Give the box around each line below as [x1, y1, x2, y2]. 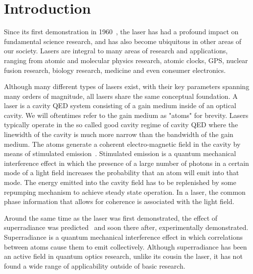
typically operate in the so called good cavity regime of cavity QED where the [4, 119, 238, 130]
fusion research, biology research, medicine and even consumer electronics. [4, 65, 226, 75]
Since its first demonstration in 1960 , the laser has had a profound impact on [4, 26, 239, 37]
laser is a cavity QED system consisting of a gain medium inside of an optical [4, 100, 236, 111]
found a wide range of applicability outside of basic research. [4, 260, 185, 271]
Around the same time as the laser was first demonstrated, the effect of [4, 212, 218, 223]
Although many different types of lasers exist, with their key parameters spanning [4, 81, 250, 91]
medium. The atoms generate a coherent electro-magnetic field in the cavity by [4, 138, 241, 149]
